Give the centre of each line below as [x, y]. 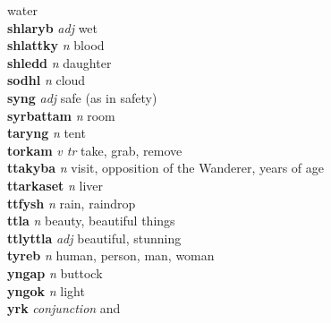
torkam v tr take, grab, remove [95, 150]
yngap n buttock [55, 272]
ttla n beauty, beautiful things [91, 221]
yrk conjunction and [64, 308]
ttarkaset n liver [55, 185]
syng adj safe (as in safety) [82, 97]
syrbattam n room [61, 115]
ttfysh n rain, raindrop [72, 203]
